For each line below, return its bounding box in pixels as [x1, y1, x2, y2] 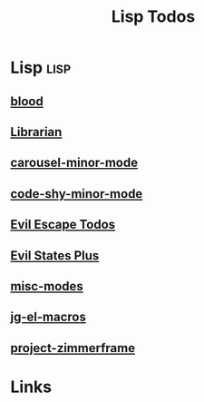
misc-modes [10, 279, 84, 294]
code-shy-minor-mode [10, 186, 143, 201]
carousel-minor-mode [10, 155, 139, 171]
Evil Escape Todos [10, 217, 116, 232]
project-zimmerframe [10, 340, 135, 356]
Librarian [10, 124, 63, 140]
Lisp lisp [10, 57, 72, 78]
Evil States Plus [10, 248, 100, 263]
